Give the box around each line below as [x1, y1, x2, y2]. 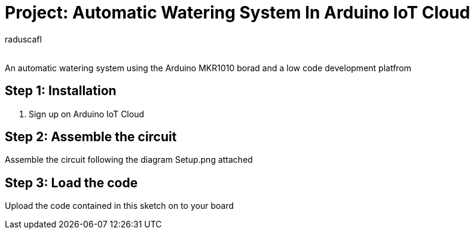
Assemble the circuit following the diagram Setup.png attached [5, 154, 253, 165]
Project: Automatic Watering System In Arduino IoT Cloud [5, 2, 470, 23]
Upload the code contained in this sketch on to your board [5, 200, 234, 211]
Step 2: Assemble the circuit [5, 129, 177, 145]
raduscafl [5, 34, 42, 44]
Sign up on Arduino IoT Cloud [29, 108, 144, 119]
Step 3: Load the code [5, 175, 138, 190]
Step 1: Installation [5, 83, 117, 99]
